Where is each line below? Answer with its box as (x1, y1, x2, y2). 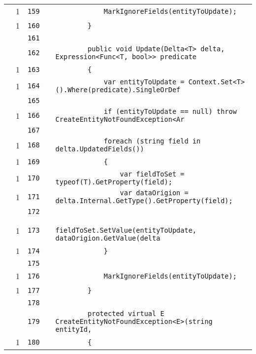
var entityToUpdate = (103, 78, 185, 86)
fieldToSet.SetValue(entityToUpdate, (55, 226, 197, 234)
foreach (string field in (103, 137, 201, 145)
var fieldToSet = (120, 170, 185, 178)
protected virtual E (88, 310, 164, 318)
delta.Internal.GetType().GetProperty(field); (55, 197, 233, 205)
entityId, (55, 325, 92, 333)
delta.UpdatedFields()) (55, 145, 144, 153)
